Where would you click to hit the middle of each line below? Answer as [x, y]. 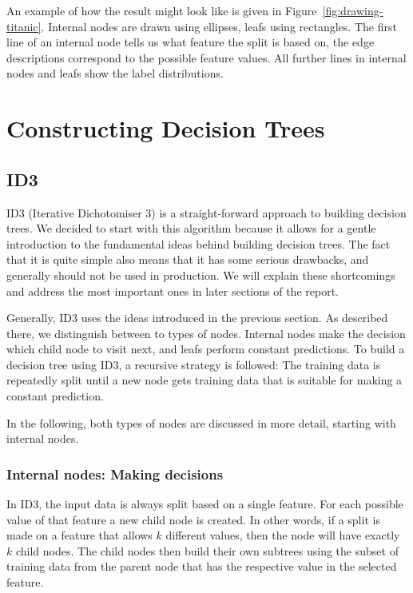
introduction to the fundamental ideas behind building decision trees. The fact [199, 243]
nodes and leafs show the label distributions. [115, 73]
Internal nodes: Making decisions [115, 474]
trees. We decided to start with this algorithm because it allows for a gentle [191, 228]
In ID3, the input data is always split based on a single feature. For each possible [205, 504]
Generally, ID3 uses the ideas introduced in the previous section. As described [197, 318]
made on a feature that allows [79, 535]
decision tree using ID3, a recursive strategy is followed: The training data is [194, 364]
